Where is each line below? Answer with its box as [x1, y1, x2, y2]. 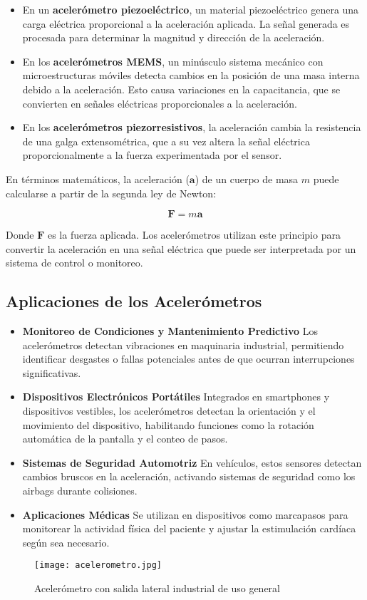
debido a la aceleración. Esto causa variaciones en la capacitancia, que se [22, 81, 341, 96]
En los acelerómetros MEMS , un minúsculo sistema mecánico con [22, 53, 324, 68]
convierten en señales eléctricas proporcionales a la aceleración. [22, 95, 297, 110]
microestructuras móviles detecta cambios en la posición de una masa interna [22, 68, 360, 83]
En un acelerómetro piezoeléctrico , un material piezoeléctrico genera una [22, 2, 359, 16]
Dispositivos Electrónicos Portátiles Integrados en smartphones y [22, 389, 330, 404]
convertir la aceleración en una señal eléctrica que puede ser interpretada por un [6, 241, 356, 256]
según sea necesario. [22, 534, 110, 549]
